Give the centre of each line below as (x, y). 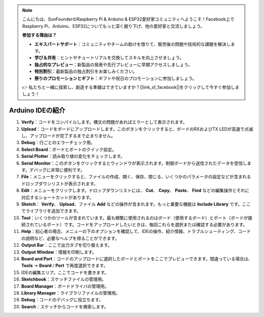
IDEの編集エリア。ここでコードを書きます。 (65, 272)
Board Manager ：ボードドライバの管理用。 (65, 286)
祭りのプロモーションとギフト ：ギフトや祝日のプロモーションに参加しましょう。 (116, 78)
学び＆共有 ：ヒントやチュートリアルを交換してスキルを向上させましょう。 (109, 58)
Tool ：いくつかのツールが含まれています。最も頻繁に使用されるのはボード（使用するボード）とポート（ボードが (135, 218)
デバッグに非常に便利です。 (57, 170)
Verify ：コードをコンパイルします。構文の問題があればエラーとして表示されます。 (104, 122)
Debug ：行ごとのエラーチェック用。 (58, 143)
